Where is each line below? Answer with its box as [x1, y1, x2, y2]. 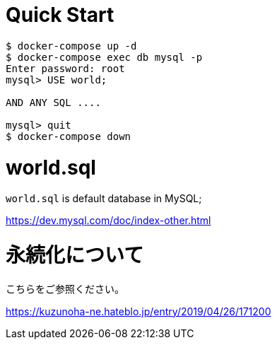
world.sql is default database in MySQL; [6, 192, 202, 205]
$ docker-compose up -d [6, 40, 137, 52]
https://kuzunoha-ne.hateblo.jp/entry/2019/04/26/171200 [6, 305, 271, 317]
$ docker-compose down [6, 130, 131, 142]
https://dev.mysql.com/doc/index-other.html [6, 214, 211, 227]
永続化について [6, 243, 144, 267]
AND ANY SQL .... [6, 96, 101, 108]
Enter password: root [6, 62, 125, 74]
